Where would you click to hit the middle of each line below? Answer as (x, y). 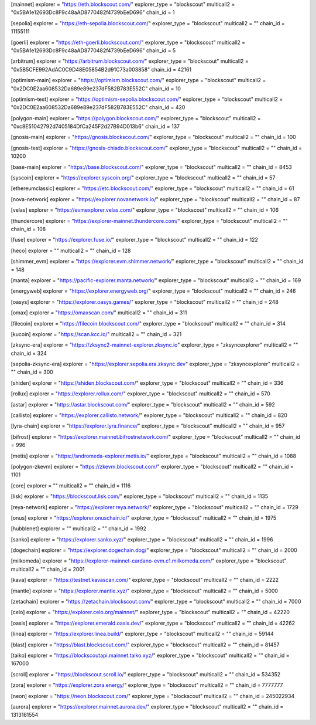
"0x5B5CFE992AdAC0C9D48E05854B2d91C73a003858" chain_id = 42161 (101, 69)
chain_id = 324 (29, 353)
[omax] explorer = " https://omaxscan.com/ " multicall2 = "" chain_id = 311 (99, 313)
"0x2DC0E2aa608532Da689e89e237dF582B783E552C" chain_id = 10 (96, 89)
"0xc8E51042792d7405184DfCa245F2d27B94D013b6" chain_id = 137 (95, 127)
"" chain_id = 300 (32, 372)
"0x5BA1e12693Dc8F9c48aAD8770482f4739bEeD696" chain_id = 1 (93, 12)
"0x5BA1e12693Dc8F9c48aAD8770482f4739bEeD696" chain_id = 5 (93, 50)
